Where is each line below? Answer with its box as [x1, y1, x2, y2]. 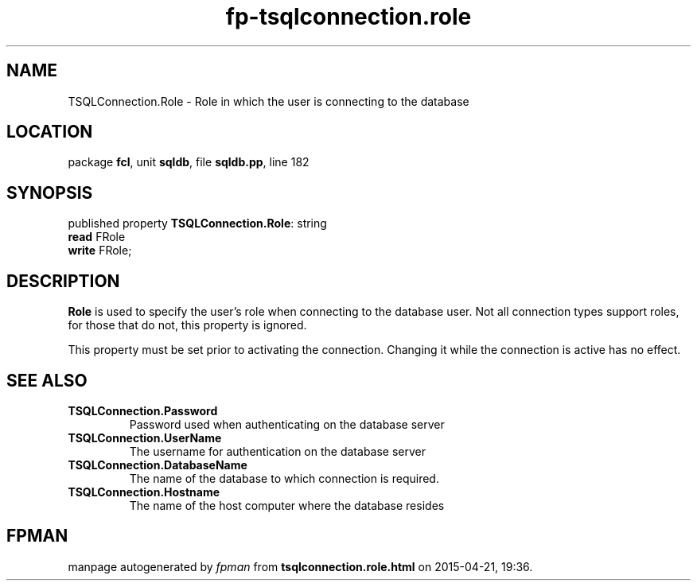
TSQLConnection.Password [68, 403, 218, 418]
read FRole [68, 230, 126, 244]
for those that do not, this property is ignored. [68, 318, 307, 332]
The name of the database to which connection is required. [129, 471, 439, 485]
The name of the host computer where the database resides [129, 498, 445, 512]
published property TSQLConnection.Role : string [68, 216, 327, 231]
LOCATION [6, 122, 93, 142]
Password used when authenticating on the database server [129, 417, 445, 431]
